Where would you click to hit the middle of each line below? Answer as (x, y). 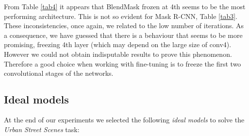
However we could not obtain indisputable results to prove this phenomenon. (118, 54)
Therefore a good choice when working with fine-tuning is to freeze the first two (123, 63)
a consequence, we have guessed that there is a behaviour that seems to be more (123, 35)
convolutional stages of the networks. (59, 73)
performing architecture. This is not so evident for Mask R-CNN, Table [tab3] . (121, 16)
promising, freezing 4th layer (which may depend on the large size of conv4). (118, 44)
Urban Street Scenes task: (42, 129)
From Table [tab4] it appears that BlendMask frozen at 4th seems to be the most (125, 6)
